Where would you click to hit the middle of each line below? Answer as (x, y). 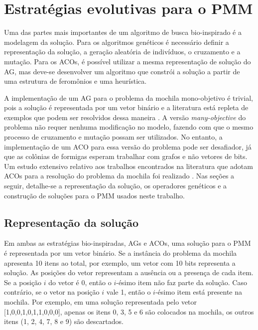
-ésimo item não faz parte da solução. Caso (182, 282)
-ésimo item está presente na (198, 292)
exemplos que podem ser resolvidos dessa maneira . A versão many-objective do (125, 117)
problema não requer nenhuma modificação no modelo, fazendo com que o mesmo (129, 127)
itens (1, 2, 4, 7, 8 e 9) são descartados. (64, 321)
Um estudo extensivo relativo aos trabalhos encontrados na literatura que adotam (129, 166)
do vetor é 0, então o (80, 282)
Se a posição (23, 282)
